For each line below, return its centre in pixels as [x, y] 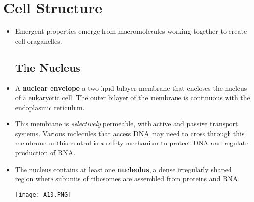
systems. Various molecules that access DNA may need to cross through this [130, 133]
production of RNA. [45, 153]
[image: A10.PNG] [43, 194]
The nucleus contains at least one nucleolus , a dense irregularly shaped [123, 169]
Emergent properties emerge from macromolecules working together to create [131, 31]
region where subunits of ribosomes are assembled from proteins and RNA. [127, 179]
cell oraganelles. [38, 41]
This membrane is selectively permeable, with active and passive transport [127, 124]
